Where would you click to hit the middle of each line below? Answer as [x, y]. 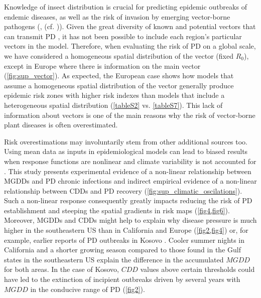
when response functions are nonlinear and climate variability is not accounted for [130, 161]
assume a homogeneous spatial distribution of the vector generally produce [119, 85]
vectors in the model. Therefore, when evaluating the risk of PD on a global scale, [130, 46]
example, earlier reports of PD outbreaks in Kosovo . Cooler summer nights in [124, 240]
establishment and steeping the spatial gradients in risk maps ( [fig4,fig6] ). [117, 210]
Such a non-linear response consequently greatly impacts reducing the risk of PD [128, 200]
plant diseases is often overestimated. [61, 125]
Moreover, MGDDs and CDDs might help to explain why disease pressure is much [130, 220]
